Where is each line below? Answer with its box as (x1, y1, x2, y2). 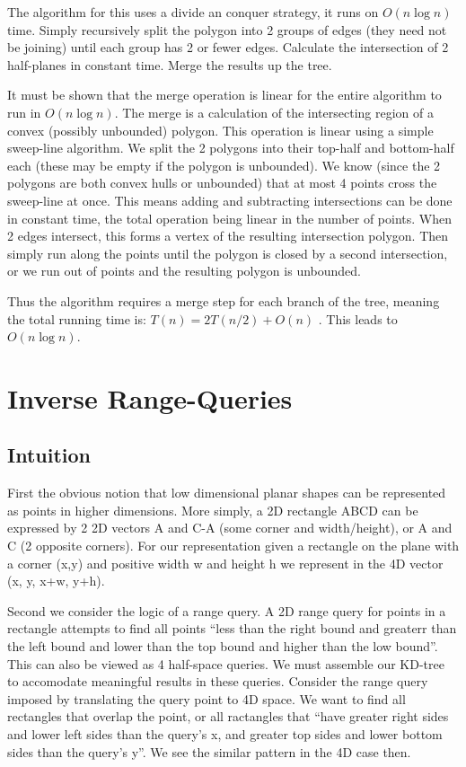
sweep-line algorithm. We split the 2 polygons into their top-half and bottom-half (7, 138, 454, 157)
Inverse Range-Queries (7, 379, 293, 416)
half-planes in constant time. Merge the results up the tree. (7, 55, 332, 74)
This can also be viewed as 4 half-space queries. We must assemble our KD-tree (7, 654, 444, 673)
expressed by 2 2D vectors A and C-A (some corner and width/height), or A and (7, 518, 453, 537)
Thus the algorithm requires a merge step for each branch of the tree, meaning (7, 291, 440, 310)
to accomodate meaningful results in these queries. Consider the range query (7, 672, 428, 691)
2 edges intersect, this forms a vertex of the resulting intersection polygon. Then (7, 226, 449, 245)
